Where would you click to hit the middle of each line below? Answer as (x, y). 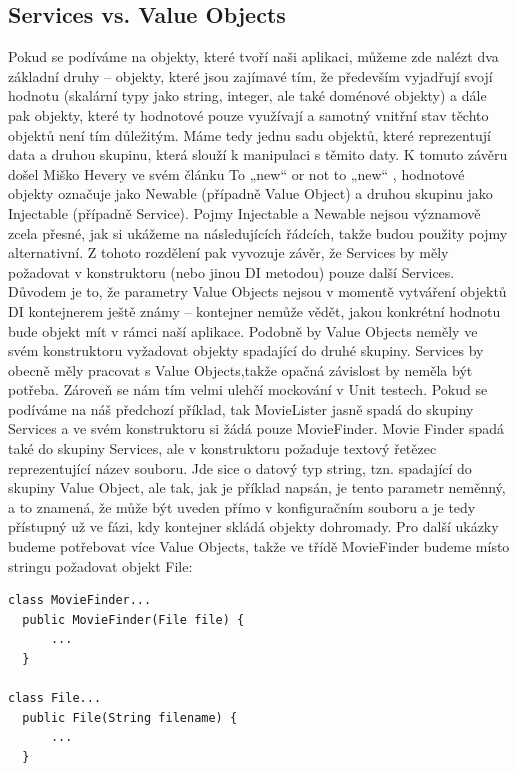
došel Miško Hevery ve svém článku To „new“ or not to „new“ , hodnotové (236, 173)
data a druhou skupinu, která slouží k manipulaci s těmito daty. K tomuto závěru (258, 154)
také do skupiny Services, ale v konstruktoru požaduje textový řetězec (222, 448)
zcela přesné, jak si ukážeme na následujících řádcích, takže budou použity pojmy (258, 232)
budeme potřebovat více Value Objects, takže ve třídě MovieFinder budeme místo (259, 546)
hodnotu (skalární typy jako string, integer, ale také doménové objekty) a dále (247, 95)
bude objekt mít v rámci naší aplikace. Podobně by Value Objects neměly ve (243, 330)
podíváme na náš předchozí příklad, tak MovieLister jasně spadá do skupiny (241, 408)
